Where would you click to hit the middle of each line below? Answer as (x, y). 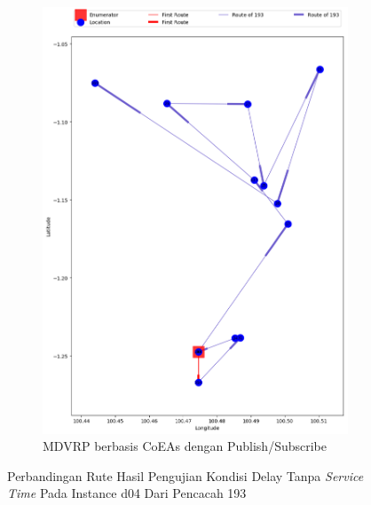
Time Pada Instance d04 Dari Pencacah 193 (127, 493)
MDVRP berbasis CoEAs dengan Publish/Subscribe (185, 446)
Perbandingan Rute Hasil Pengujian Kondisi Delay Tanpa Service (185, 475)
